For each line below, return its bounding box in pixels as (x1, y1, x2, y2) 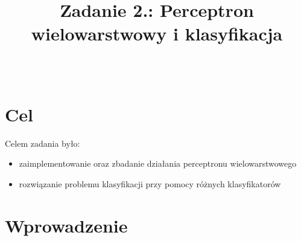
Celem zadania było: (5, 137, 80, 149)
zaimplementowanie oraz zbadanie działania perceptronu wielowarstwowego (19, 157, 297, 170)
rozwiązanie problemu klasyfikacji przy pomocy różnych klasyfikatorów (19, 178, 281, 190)
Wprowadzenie (5, 213, 128, 237)
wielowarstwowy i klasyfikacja (31, 21, 283, 46)
